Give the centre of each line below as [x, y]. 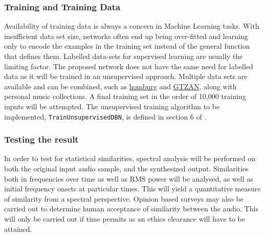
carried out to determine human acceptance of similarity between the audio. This [131, 209]
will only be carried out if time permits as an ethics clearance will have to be [125, 219]
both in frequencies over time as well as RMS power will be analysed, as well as [129, 178]
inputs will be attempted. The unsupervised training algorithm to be [112, 106]
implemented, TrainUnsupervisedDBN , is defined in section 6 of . [105, 116]
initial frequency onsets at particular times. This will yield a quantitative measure [132, 189]
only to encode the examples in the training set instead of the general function [127, 46]
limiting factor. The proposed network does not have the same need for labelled [129, 66]
